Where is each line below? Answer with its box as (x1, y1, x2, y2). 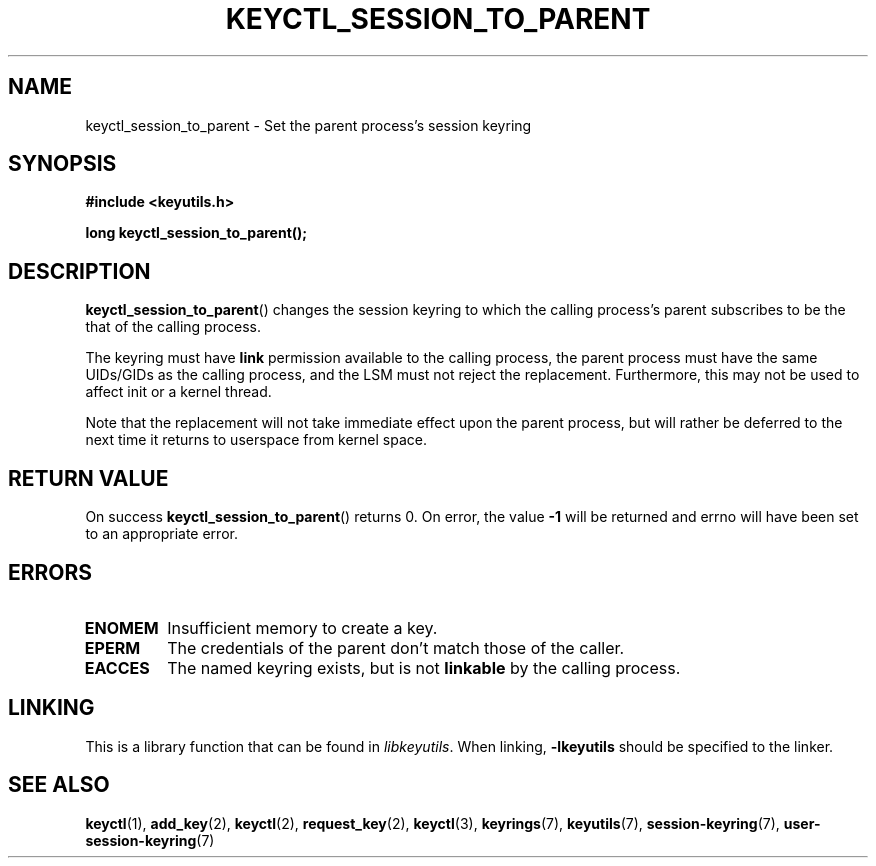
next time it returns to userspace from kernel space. (85, 431, 428, 449)
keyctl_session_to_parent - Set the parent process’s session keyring (85, 116, 532, 134)
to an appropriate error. (85, 525, 238, 543)
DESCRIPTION (8, 258, 151, 284)
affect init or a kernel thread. (85, 383, 272, 401)
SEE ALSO (8, 772, 110, 798)
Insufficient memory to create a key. (167, 617, 438, 638)
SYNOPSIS (8, 151, 117, 177)
